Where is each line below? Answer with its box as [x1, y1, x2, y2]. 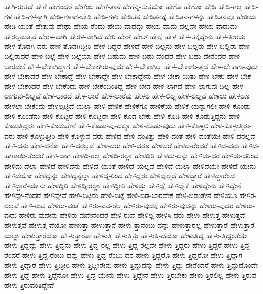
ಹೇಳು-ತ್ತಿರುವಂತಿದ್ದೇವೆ [4, 279, 54, 290]
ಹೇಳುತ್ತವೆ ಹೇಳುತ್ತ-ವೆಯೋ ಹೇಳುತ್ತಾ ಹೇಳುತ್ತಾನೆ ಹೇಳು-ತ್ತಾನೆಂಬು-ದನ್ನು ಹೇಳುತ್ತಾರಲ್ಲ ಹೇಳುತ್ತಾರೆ [4, 220, 228, 231]
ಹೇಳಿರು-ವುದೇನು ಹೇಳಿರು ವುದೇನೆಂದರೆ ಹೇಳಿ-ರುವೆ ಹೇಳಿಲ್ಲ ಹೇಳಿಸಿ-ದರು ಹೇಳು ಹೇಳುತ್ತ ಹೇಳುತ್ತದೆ [19, 210, 245, 220]
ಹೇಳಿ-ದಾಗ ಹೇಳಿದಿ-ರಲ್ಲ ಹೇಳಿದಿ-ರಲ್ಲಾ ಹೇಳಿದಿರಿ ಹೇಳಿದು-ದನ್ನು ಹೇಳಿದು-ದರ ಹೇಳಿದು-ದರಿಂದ [46, 150, 259, 160]
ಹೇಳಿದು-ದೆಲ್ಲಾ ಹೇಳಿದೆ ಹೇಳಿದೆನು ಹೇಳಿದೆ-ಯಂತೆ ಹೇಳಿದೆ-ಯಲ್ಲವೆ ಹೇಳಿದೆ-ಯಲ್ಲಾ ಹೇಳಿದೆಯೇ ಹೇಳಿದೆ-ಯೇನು [4, 160, 256, 171]
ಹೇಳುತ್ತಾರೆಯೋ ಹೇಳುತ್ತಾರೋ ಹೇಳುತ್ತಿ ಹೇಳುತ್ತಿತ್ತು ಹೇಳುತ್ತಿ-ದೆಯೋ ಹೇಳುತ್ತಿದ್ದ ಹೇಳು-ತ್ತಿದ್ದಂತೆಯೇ [22, 230, 249, 240]
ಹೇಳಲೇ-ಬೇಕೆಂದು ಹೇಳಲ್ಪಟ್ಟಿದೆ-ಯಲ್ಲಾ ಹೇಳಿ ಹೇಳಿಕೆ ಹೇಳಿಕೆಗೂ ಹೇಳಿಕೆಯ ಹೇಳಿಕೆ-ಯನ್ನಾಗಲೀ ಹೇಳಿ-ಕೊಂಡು [4, 100, 251, 111]
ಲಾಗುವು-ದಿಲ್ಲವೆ [4, 90, 41, 101]
